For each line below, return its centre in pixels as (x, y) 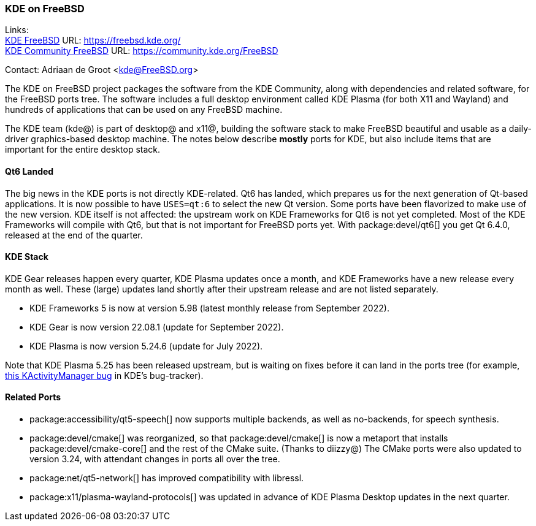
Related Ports (33, 397)
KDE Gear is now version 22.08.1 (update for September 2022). (157, 327)
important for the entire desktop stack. (83, 150)
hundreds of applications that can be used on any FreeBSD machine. (144, 110)
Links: (17, 30)
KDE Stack (27, 257)
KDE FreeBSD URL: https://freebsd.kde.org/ (93, 40)
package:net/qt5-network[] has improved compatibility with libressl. (167, 478)
